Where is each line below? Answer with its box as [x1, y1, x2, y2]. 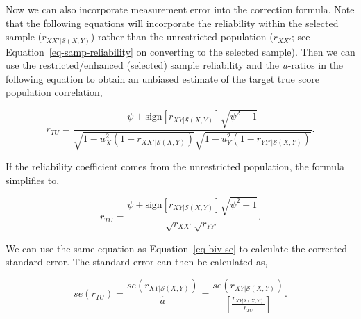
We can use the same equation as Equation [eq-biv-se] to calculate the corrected [6, 240, 348, 255]
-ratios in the [287, 58, 344, 72]
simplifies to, [6, 172, 60, 187]
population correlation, [6, 85, 103, 99]
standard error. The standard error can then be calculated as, [6, 254, 268, 269]
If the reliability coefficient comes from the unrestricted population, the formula [6, 159, 345, 174]
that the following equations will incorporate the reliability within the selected [6, 15, 339, 30]
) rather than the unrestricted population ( [90, 29, 274, 44]
